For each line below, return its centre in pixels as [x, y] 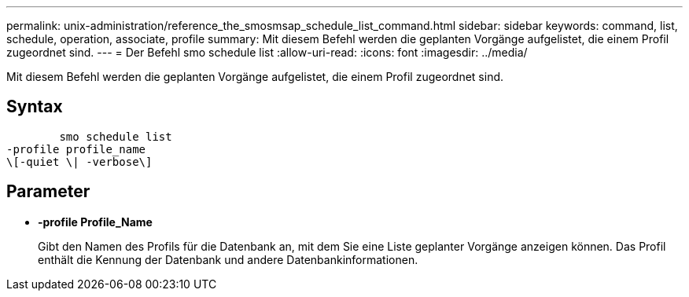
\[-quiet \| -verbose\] [79, 161]
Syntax [35, 107]
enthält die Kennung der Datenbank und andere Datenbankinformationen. [228, 259]
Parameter [48, 192]
